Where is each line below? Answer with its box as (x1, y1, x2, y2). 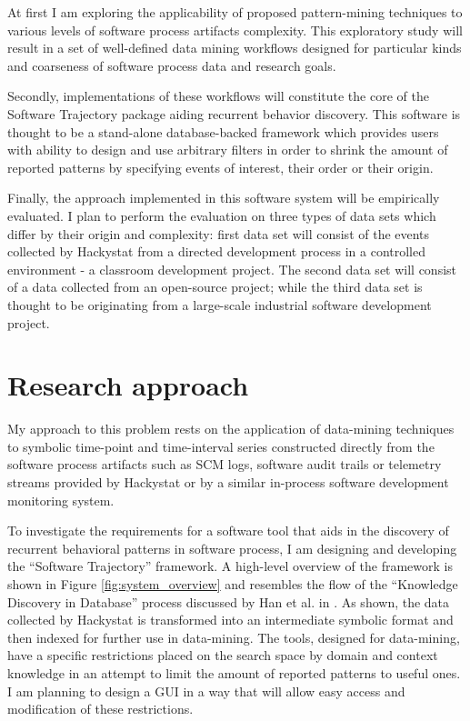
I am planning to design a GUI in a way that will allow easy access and (7, 681, 405, 700)
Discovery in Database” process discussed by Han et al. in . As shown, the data (7, 592, 450, 611)
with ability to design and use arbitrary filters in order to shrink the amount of (7, 140, 448, 159)
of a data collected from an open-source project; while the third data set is (7, 277, 423, 296)
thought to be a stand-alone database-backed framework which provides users (7, 122, 439, 141)
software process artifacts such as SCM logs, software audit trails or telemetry (7, 455, 442, 474)
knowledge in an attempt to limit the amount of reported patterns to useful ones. (7, 663, 461, 682)
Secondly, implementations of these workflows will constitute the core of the (7, 86, 429, 105)
